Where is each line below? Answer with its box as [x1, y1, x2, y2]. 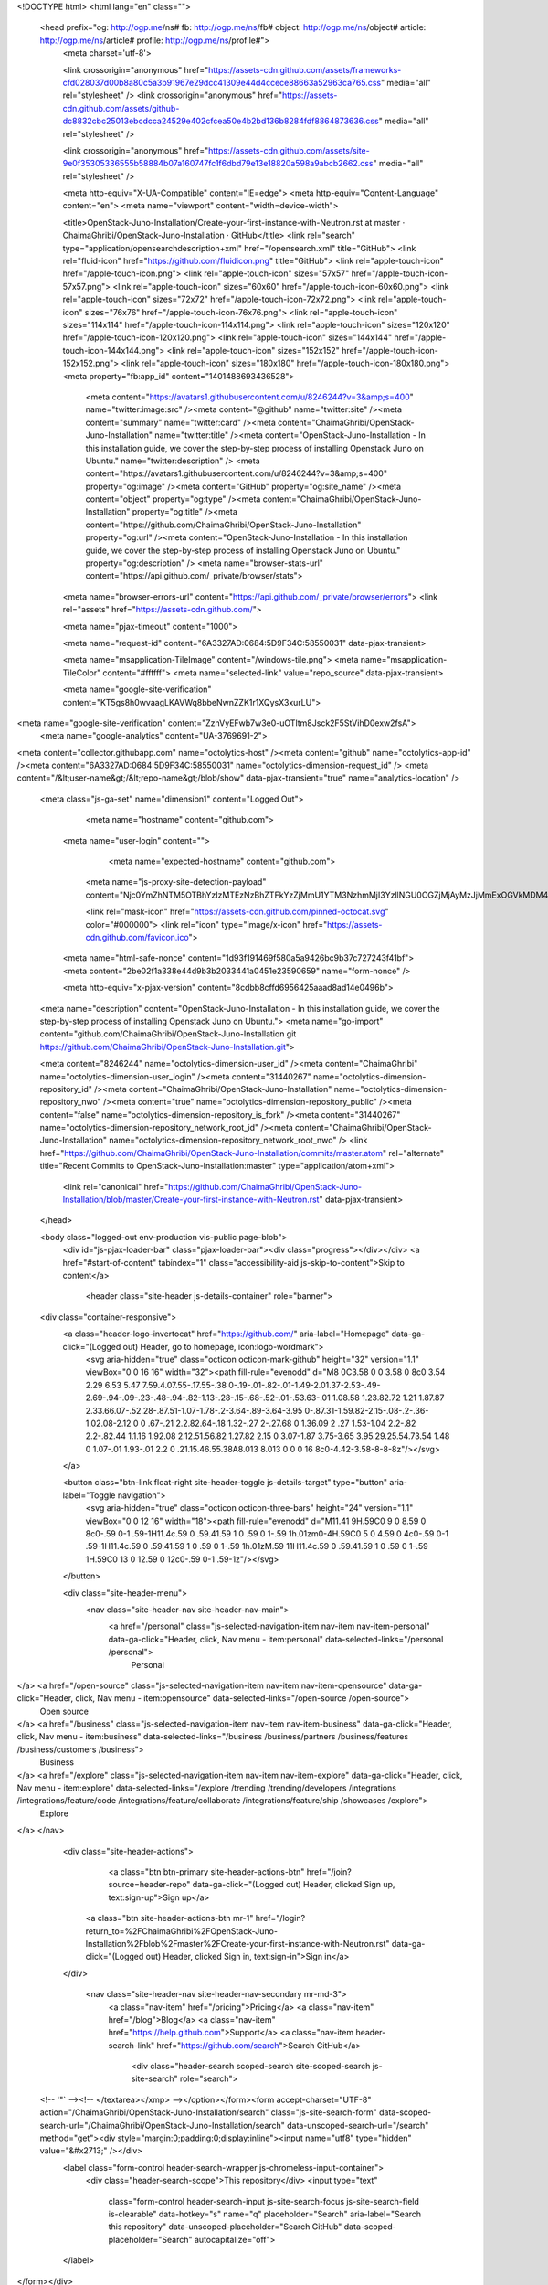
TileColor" [62, 667, 101, 678]
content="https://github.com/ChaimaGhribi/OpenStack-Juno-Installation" [85, 519, 362, 530]
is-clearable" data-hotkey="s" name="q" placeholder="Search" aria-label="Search [108, 2208, 422, 2219]
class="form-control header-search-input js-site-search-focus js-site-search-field [108, 2195, 420, 2206]
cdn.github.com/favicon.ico [85, 932, 189, 942]
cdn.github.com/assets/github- [62, 102, 180, 113]
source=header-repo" [108, 1879, 191, 1890]
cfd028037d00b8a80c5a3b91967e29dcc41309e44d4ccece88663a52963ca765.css [62, 77, 382, 88]
